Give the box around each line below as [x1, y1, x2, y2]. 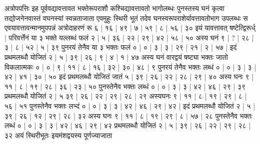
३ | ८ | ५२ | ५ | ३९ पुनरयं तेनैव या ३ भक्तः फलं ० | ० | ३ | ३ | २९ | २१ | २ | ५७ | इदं [4, 42, 237, 52]
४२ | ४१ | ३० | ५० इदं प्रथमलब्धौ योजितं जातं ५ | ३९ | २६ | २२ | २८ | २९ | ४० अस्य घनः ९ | [4, 71, 254, 82]
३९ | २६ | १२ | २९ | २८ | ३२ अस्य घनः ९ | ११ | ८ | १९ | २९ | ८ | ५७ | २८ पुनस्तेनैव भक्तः [4, 110, 252, 121]
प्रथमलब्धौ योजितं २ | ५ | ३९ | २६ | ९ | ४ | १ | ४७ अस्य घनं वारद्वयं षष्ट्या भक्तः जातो [4, 51, 228, 62]
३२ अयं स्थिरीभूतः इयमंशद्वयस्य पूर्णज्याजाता [4, 130, 112, 140]
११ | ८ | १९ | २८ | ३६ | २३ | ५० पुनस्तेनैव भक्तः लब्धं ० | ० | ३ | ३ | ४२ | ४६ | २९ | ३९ [4, 81, 246, 91]
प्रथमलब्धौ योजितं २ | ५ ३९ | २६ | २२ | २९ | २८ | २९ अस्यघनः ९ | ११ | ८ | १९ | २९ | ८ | [4, 91, 247, 101]
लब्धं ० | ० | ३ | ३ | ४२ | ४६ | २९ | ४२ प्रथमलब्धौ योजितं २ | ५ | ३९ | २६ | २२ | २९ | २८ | [4, 120, 251, 131]
